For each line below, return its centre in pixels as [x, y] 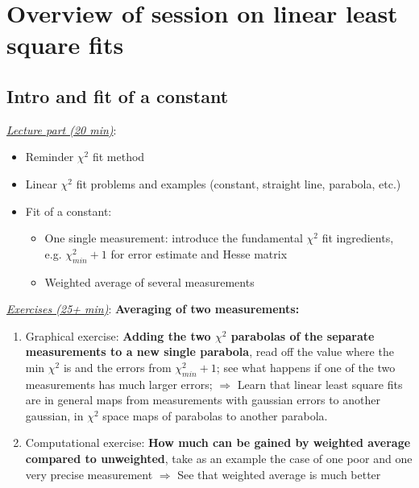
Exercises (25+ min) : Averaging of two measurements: [153, 309]
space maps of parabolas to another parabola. [215, 415]
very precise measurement [89, 474]
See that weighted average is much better [279, 474]
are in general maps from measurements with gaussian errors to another [203, 400]
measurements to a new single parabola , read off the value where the [209, 352]
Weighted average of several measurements [149, 281]
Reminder [50, 157]
